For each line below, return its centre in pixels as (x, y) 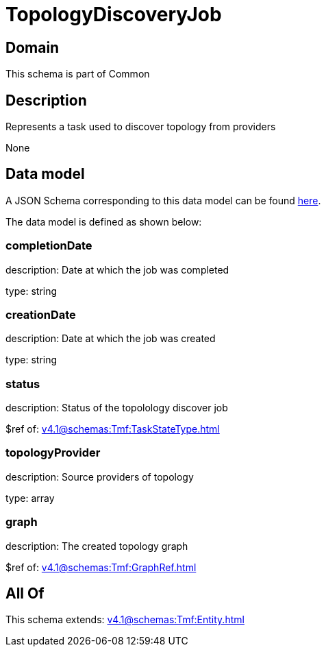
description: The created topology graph (97, 546)
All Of (25, 594)
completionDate (49, 246)
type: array (30, 498)
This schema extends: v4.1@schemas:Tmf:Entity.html (125, 620)
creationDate (41, 314)
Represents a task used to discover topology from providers (141, 127)
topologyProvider (53, 453)
